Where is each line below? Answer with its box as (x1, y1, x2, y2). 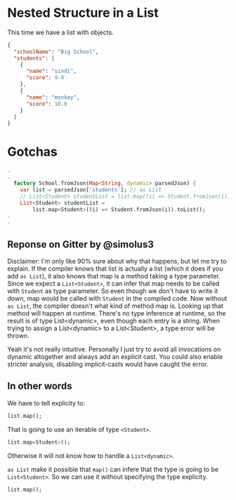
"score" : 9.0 (25, 74, 65, 81)
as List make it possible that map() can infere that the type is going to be (7, 465, 219, 473)
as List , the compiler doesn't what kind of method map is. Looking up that (7, 302, 223, 310)
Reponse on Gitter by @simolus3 (7, 238, 155, 250)
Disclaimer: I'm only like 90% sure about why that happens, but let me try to (7, 257, 227, 265)
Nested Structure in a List (7, 5, 159, 21)
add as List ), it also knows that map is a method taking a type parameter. (7, 271, 221, 280)
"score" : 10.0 (25, 100, 68, 107)
